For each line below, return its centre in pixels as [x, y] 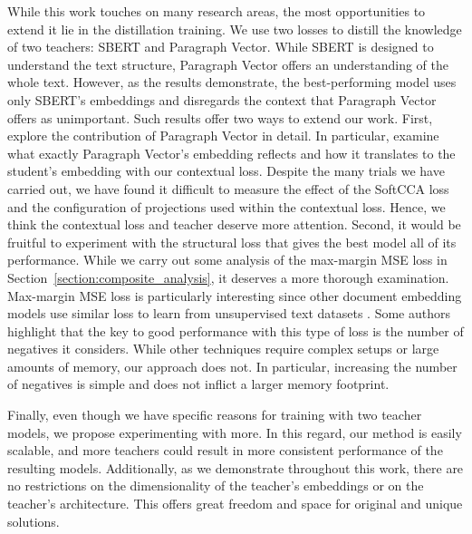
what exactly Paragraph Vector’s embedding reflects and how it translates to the [231, 153]
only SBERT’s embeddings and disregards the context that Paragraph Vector [222, 99]
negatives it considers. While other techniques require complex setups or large [223, 349]
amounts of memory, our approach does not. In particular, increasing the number [232, 366]
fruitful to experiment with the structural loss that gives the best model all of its [232, 242]
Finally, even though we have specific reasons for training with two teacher [215, 415]
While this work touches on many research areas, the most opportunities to [217, 11]
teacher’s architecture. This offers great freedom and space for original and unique [235, 504]
